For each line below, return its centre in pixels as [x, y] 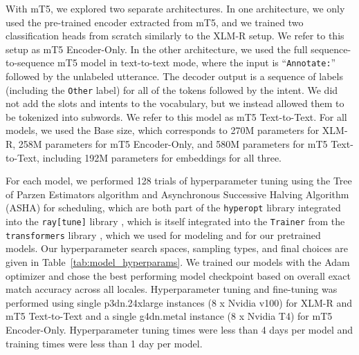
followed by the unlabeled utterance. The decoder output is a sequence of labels [174, 76]
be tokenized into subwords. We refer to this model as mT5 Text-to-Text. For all [176, 116]
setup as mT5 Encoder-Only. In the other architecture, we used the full [157, 49]
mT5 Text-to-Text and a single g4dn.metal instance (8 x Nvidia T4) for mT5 [169, 316]
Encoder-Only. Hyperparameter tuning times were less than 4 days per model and [179, 329]
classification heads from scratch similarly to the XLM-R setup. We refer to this [175, 36]
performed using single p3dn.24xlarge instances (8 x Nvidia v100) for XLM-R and [179, 302]
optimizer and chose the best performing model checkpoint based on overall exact [178, 275]
